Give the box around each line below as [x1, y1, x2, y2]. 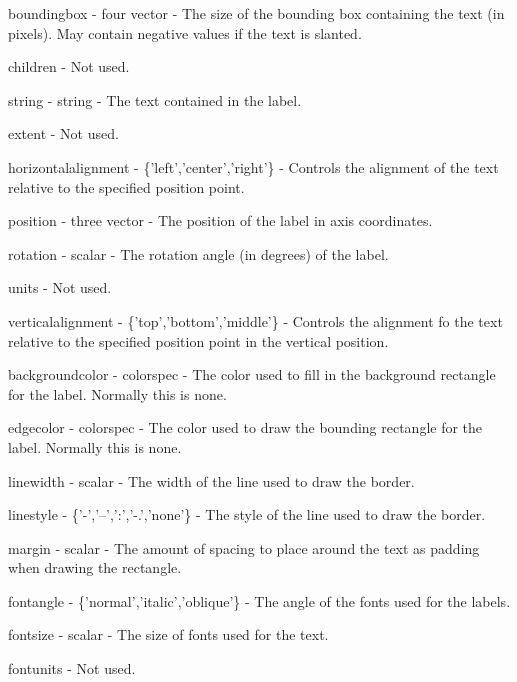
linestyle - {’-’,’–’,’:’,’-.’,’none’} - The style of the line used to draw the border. [8, 504, 486, 525]
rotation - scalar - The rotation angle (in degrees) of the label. [8, 243, 389, 264]
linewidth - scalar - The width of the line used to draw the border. [8, 470, 415, 491]
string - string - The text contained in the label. [8, 89, 302, 110]
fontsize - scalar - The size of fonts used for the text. [8, 624, 329, 645]
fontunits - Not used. [8, 658, 136, 679]
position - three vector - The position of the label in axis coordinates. [8, 210, 433, 231]
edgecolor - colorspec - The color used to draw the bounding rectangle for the [8, 417, 483, 438]
